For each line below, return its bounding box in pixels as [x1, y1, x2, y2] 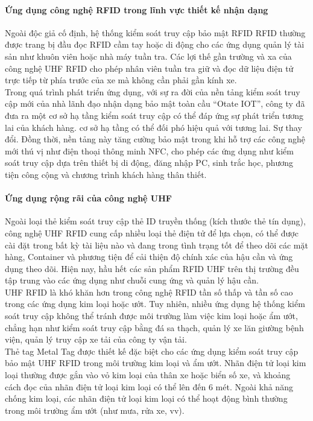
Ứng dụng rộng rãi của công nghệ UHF [5, 192, 172, 204]
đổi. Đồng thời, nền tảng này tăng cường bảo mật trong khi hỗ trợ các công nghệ [5, 133, 306, 145]
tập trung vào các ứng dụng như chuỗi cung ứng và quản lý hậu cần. [5, 274, 259, 286]
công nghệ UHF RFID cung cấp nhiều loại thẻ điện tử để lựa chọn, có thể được [5, 226, 299, 239]
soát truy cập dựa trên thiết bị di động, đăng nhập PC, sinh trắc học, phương [5, 156, 294, 169]
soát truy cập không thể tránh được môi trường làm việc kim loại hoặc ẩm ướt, [5, 309, 298, 322]
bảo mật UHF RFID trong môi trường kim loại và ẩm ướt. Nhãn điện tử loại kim [5, 356, 306, 369]
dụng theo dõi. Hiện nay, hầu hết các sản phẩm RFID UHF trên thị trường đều [5, 262, 299, 274]
